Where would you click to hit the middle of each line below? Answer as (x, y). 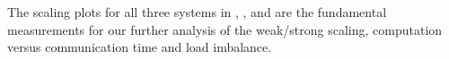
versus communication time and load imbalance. (140, 47)
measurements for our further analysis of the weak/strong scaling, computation (225, 29)
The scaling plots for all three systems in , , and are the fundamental (197, 12)
